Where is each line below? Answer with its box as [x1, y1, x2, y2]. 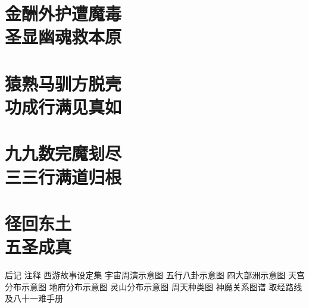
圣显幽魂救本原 [5, 24, 122, 49]
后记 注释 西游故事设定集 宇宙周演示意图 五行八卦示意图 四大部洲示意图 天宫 [5, 269, 305, 281]
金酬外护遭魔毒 [5, 1, 122, 26]
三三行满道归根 [5, 164, 122, 188]
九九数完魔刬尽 [5, 141, 122, 165]
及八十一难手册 [5, 292, 63, 304]
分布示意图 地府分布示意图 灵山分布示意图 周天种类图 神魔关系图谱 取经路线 [5, 280, 302, 293]
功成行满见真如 [5, 94, 122, 118]
